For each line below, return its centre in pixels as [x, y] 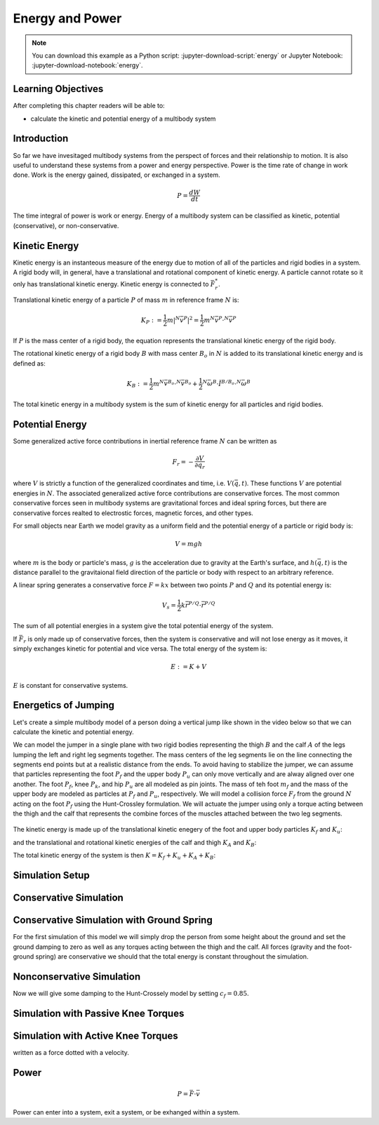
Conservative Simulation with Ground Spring [113, 920]
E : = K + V [189, 667]
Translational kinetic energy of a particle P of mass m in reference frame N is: [126, 300]
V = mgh [189, 544]
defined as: [29, 363]
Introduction [41, 139]
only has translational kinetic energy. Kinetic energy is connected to [111, 284]
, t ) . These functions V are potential [290, 484]
